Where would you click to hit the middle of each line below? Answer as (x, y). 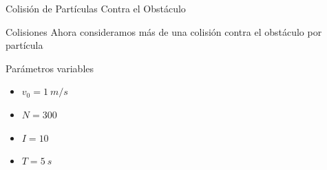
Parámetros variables (50, 68)
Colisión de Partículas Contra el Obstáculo (96, 8)
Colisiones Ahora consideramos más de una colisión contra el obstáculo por (164, 31)
